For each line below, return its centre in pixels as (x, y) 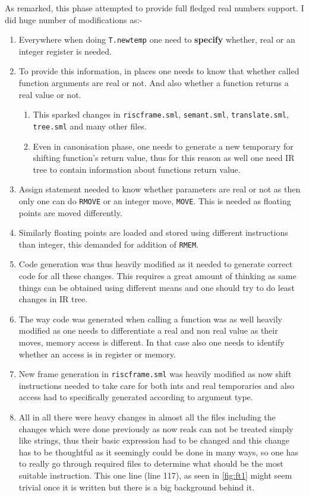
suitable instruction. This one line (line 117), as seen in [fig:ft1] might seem (155, 475)
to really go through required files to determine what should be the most (151, 463)
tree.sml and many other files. (90, 126)
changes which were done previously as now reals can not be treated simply (156, 428)
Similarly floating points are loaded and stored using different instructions (153, 232)
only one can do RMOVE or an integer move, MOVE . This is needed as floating (155, 200)
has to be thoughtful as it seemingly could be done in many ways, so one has (159, 452)
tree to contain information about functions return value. (137, 169)
